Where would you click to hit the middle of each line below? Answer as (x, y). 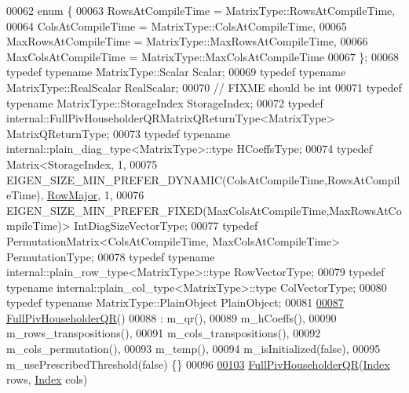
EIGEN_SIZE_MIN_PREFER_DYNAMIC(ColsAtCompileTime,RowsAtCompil (203, 179)
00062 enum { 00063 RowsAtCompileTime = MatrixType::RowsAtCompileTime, (201, 10)
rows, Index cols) (47, 379)
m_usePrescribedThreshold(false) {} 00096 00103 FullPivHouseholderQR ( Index (198, 364)
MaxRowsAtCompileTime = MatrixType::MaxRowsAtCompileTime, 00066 (187, 41)
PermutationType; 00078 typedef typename (111, 256)
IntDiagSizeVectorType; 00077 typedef (166, 226)
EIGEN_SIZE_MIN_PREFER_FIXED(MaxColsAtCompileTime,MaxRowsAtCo (204, 210)
